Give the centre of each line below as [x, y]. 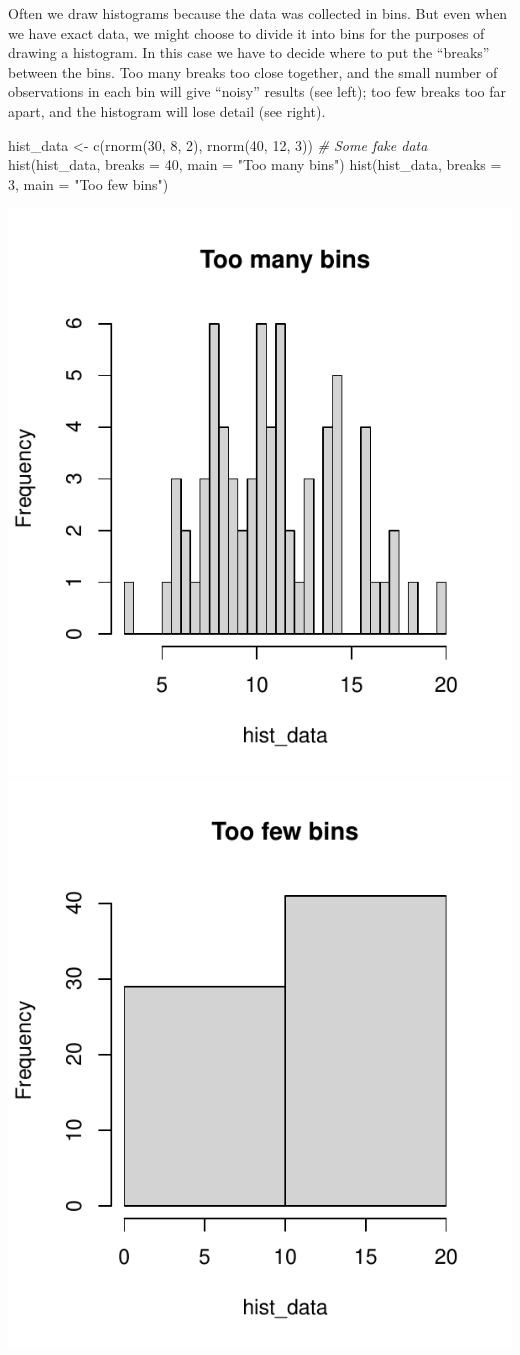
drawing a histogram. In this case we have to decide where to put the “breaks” [249, 52]
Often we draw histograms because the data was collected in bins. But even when [258, 13]
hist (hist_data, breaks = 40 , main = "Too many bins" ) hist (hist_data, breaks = [255, 164]
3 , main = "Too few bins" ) [88, 183]
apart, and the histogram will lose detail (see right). [167, 110]
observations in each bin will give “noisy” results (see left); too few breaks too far [257, 91]
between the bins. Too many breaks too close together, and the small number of [253, 71]
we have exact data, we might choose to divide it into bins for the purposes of [246, 32]
